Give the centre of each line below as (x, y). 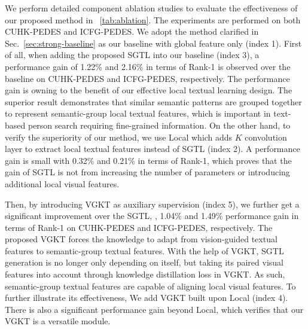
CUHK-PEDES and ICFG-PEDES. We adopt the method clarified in (132, 31)
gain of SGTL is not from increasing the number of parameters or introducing (147, 172)
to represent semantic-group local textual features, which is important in (138, 113)
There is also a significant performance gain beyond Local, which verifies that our (154, 309)
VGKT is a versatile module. (58, 321)
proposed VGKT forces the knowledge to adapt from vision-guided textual (141, 239)
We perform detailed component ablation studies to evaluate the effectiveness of (151, 8)
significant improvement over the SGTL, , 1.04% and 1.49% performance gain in (152, 216)
